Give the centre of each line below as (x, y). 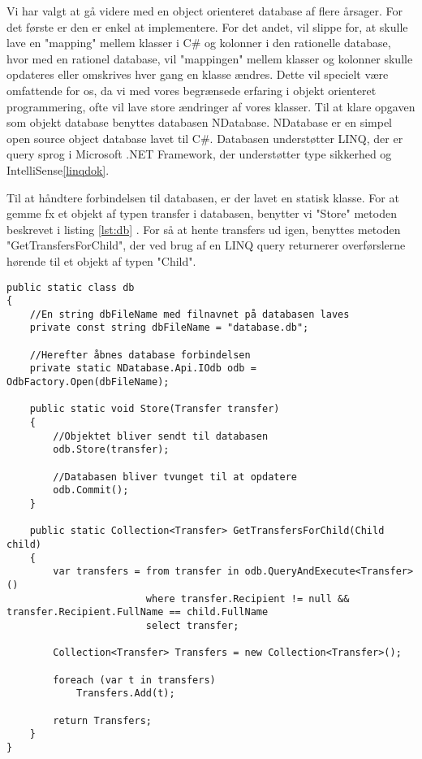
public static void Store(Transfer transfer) (155, 409)
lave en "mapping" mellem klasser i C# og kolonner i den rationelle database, (199, 43)
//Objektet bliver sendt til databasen (161, 436)
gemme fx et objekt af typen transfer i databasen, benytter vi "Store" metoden (202, 213)
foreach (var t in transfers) (134, 680)
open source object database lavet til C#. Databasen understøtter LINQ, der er (205, 138)
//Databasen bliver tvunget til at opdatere (175, 477)
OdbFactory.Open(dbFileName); (88, 382)
